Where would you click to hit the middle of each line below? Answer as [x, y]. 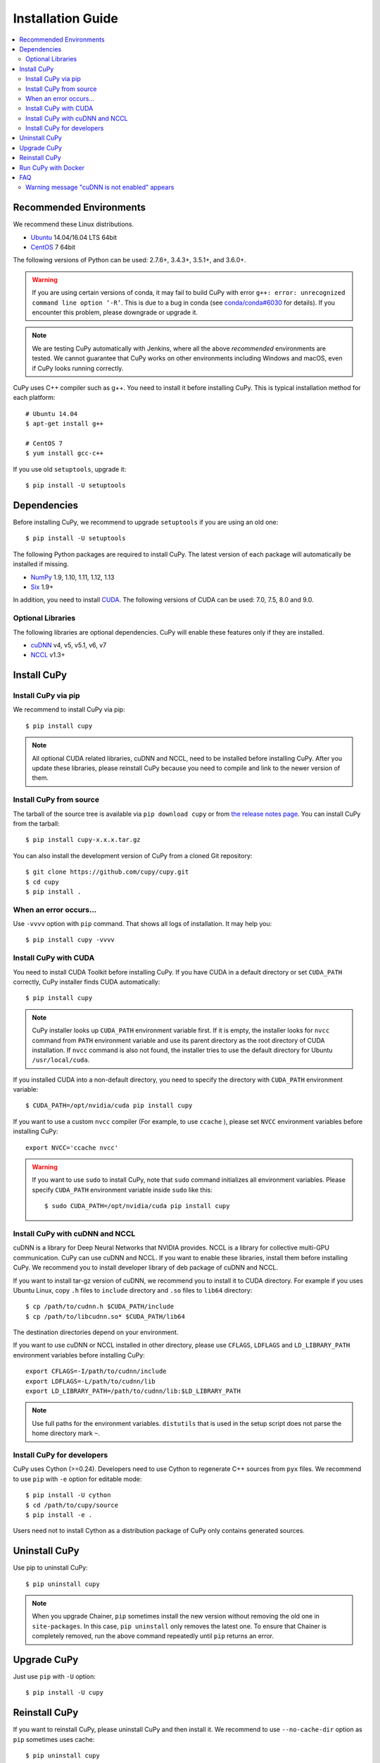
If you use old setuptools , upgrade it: [70, 469]
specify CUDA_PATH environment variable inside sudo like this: [122, 1190]
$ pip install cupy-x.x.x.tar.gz [83, 840]
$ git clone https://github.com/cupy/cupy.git [107, 872]
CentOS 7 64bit [53, 248]
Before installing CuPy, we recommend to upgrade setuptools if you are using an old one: [146, 523]
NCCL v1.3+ [48, 655]
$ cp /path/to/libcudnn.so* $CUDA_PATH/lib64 [106, 1316]
